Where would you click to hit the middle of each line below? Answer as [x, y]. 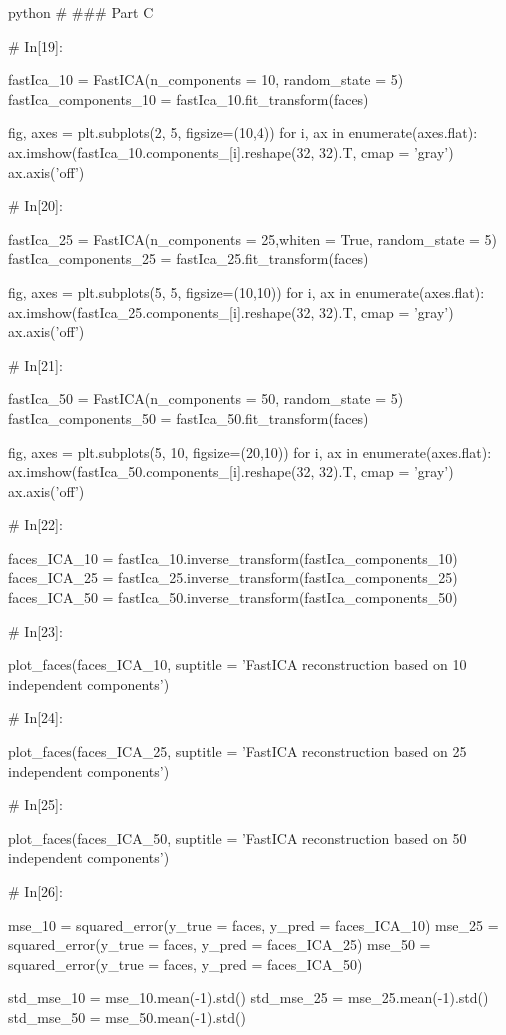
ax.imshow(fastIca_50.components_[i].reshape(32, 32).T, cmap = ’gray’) [231, 471]
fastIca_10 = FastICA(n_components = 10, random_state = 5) [206, 79]
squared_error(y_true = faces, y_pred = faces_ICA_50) [185, 963]
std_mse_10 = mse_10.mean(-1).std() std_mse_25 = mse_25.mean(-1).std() [248, 997]
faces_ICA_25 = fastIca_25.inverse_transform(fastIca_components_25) [233, 577]
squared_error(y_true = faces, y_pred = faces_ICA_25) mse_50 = [219, 944]
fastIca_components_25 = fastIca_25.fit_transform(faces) [188, 258]
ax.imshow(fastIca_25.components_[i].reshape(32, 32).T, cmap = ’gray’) [231, 311]
